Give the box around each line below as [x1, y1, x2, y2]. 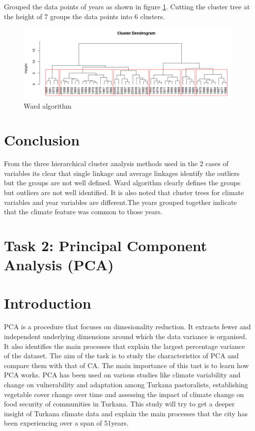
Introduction [4, 293, 91, 313]
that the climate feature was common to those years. [4, 206, 163, 217]
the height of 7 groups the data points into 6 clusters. [4, 11, 165, 21]
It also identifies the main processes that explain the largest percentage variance [4, 341, 245, 351]
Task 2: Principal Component [4, 235, 207, 255]
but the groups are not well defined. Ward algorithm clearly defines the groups [4, 177, 241, 188]
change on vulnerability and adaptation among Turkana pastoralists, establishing [4, 379, 248, 389]
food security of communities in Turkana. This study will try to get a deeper [4, 399, 235, 409]
